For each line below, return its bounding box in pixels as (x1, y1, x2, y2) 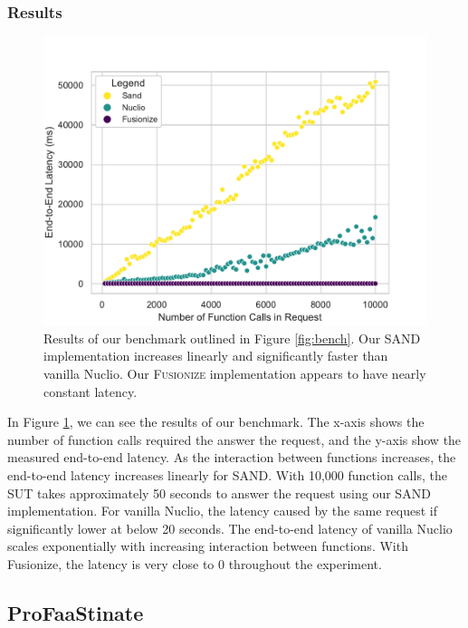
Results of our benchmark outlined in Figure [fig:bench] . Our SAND (43, 328, 421, 347)
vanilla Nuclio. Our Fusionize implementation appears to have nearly (43, 364, 426, 382)
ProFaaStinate (7, 598, 144, 626)
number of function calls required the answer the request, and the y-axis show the (7, 430, 462, 449)
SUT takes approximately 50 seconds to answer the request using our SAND (7, 483, 431, 502)
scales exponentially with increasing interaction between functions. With (7, 536, 408, 556)
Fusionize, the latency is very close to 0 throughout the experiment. (7, 554, 382, 573)
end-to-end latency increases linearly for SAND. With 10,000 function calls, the (7, 465, 447, 484)
